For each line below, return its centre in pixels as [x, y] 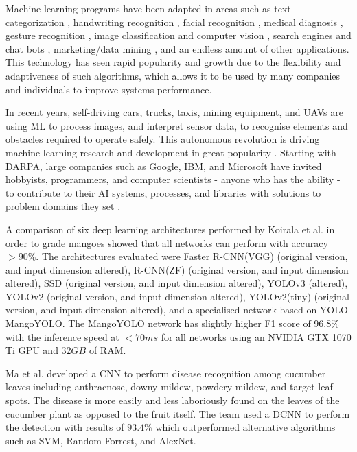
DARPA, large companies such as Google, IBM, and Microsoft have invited [164, 166]
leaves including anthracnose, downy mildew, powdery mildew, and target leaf [169, 386]
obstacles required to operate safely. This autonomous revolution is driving [163, 139]
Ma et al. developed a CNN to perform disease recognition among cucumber [166, 373]
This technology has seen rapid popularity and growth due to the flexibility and [173, 62]
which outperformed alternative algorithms [245, 427]
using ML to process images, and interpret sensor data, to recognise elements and [177, 125]
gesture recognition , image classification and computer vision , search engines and [178, 35]
